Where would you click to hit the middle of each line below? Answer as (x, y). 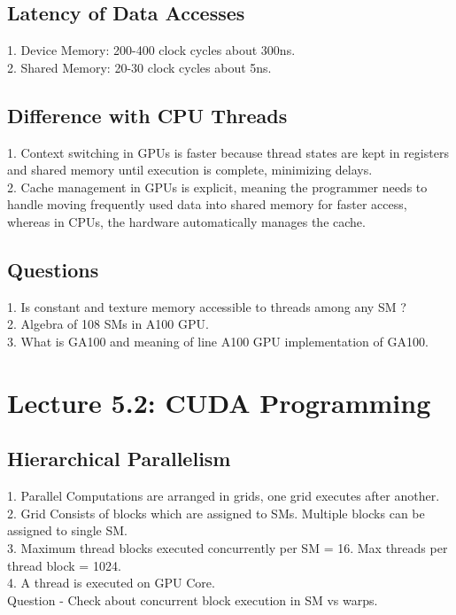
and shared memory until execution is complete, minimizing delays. (190, 170)
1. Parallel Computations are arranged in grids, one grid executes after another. (224, 496)
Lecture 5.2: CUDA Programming (219, 402)
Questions (53, 269)
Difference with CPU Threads (147, 115)
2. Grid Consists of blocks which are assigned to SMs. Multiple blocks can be (216, 513)
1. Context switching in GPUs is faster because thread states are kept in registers (228, 152)
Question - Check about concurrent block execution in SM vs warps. (193, 599)
